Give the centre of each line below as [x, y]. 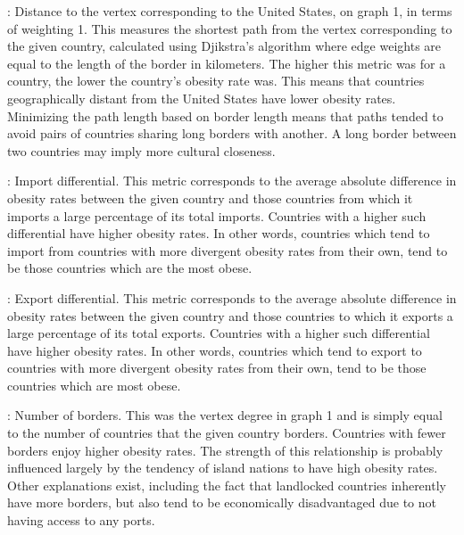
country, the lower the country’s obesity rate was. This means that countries [216, 81]
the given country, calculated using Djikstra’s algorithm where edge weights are [224, 46]
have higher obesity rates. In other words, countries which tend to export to [215, 350]
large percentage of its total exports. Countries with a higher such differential [219, 333]
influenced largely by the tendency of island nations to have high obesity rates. [223, 468]
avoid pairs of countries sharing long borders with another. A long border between [232, 133]
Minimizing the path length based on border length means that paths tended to [225, 115]
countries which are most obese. [94, 385]
